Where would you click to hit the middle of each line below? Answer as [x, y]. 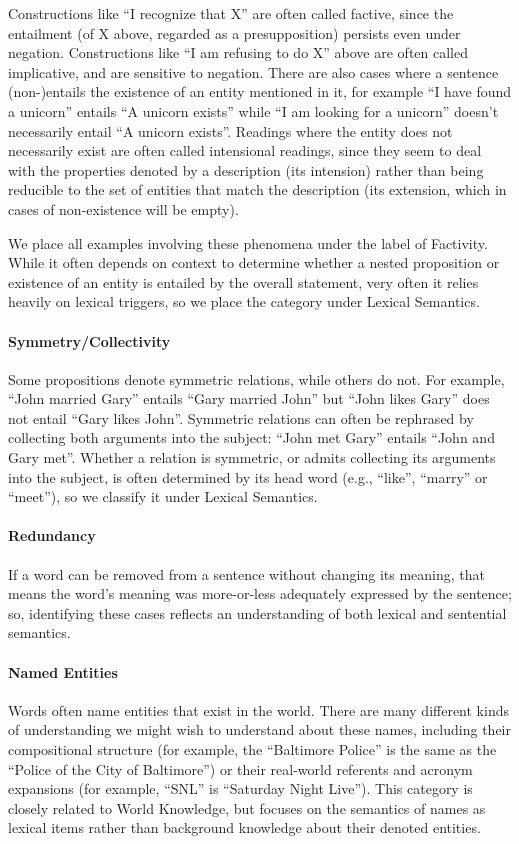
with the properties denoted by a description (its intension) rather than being [246, 169]
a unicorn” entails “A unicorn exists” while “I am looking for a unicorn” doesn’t [253, 110]
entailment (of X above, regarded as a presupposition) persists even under [234, 32]
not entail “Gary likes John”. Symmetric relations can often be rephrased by [241, 417]
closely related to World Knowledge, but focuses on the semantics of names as [247, 807]
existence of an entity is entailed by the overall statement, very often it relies [243, 281]
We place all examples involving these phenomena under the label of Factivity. [248, 242]
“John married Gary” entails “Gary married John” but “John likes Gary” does [249, 398]
